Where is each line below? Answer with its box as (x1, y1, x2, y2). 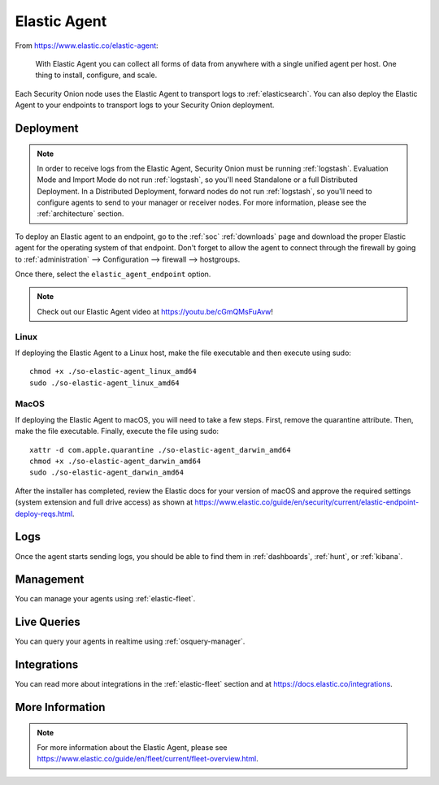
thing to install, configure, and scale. (35, 70, 158, 80)
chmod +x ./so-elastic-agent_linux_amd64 (29, 366, 197, 376)
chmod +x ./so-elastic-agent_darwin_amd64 (29, 457, 202, 466)
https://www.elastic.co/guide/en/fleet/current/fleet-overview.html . (37, 754, 259, 764)
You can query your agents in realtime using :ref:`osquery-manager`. (15, 636, 246, 646)
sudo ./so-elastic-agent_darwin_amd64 (29, 468, 185, 477)
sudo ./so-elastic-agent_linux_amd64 (29, 378, 180, 388)
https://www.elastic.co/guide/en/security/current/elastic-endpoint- (194, 497, 419, 507)
